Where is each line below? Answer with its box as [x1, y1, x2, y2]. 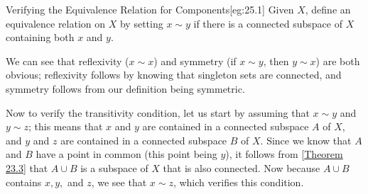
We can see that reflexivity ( [6, 53, 129, 68]
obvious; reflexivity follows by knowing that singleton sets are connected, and [6, 67, 342, 82]
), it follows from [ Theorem [225, 147, 343, 161]
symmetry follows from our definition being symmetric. [6, 81, 245, 96]
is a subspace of [80, 160, 148, 175]
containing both [6, 30, 75, 45]
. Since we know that [260, 132, 352, 147]
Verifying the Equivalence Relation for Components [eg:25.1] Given [6, 2, 294, 16]
